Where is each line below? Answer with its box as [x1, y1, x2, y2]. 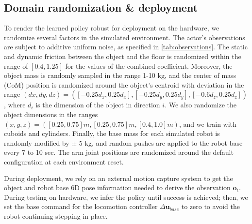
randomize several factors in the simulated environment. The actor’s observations [4, 32, 245, 42]
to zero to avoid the [181, 201, 240, 211]
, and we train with [179, 119, 236, 129]
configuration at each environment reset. [4, 156, 124, 166]
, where [4, 100, 26, 110]
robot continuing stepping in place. [4, 210, 108, 221]
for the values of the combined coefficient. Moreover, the [65, 60, 233, 71]
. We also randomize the [165, 100, 237, 110]
